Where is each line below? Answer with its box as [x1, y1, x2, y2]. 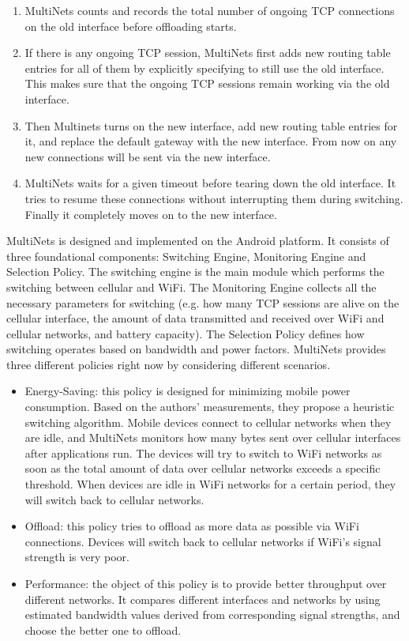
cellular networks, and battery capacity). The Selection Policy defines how [6, 325, 365, 341]
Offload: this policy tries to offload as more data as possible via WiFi [24, 518, 359, 534]
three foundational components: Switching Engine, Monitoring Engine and [6, 247, 366, 264]
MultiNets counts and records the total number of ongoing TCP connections [24, 2, 395, 18]
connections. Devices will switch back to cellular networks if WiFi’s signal [24, 533, 381, 549]
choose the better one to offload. [24, 621, 182, 638]
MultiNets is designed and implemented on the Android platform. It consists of [6, 232, 389, 249]
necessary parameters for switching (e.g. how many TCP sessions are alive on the [6, 294, 400, 311]
